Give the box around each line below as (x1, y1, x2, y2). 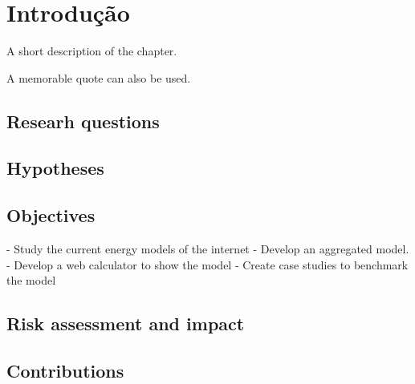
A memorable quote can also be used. (6, 69, 191, 86)
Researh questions (6, 108, 160, 133)
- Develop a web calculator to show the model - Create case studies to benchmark (6, 256, 409, 273)
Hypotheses (6, 156, 104, 180)
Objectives (6, 203, 96, 228)
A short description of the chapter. (6, 42, 177, 59)
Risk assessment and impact (6, 311, 245, 336)
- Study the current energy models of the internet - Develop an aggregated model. (6, 241, 409, 257)
